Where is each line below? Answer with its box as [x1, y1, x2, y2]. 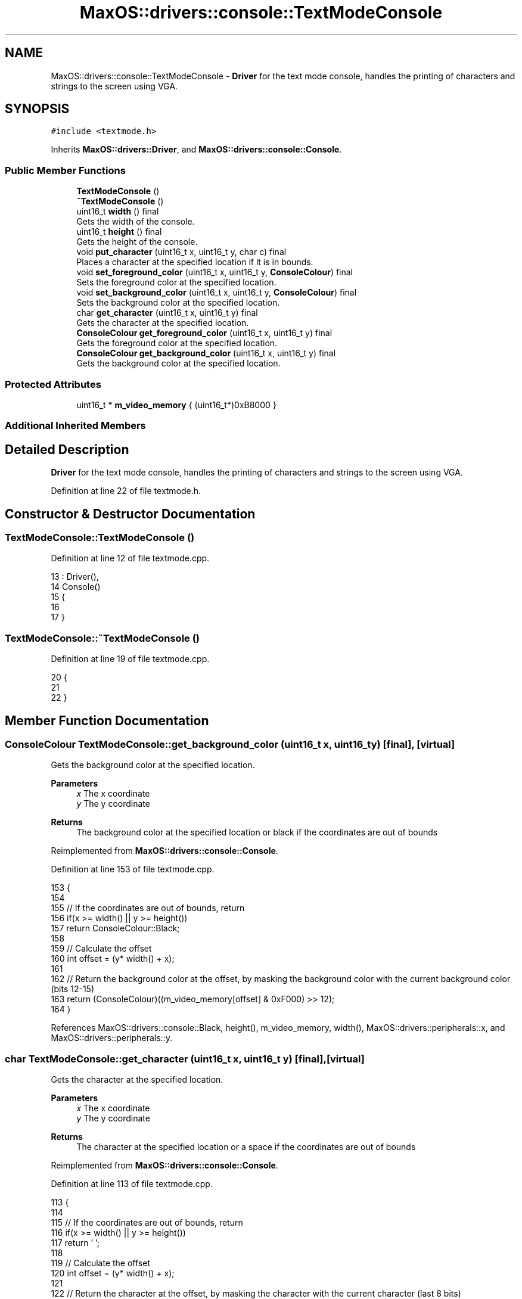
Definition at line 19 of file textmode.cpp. [51, 654, 210, 664]
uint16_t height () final [76, 226, 162, 237]
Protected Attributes [5, 378, 101, 390]
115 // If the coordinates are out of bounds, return [51, 1217, 243, 1228]
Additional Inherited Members [5, 419, 146, 432]
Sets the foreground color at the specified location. [76, 277, 276, 288]
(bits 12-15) [51, 984, 95, 995]
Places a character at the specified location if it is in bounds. [76, 257, 313, 268]
